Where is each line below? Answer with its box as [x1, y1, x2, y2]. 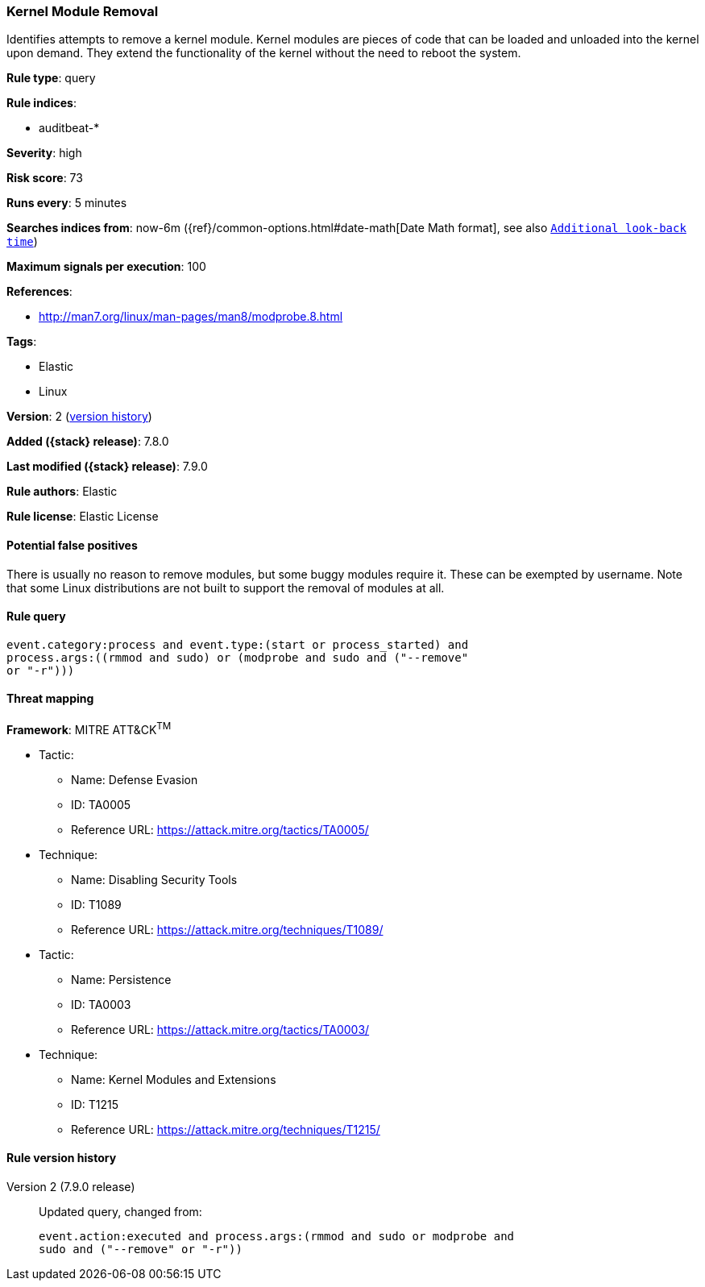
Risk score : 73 [6, 171, 83, 185]
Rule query [6, 609, 66, 624]
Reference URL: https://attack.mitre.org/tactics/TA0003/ [71, 1022, 370, 1036]
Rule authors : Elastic [6, 484, 118, 499]
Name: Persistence [71, 972, 172, 986]
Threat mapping [6, 691, 94, 706]
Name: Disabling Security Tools [71, 872, 238, 886]
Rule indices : [6, 96, 77, 110]
